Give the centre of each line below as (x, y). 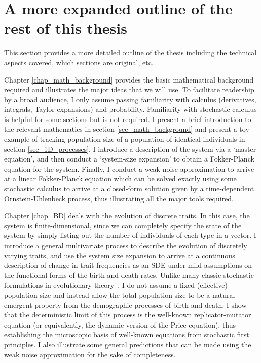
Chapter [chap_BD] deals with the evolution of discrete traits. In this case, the (127, 215)
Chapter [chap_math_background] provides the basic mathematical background (129, 79)
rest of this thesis (66, 28)
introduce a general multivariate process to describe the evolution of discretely (126, 245)
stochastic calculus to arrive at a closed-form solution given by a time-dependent (129, 189)
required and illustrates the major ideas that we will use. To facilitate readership (129, 89)
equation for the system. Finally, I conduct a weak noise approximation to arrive (129, 168)
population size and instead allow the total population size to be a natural (120, 294)
